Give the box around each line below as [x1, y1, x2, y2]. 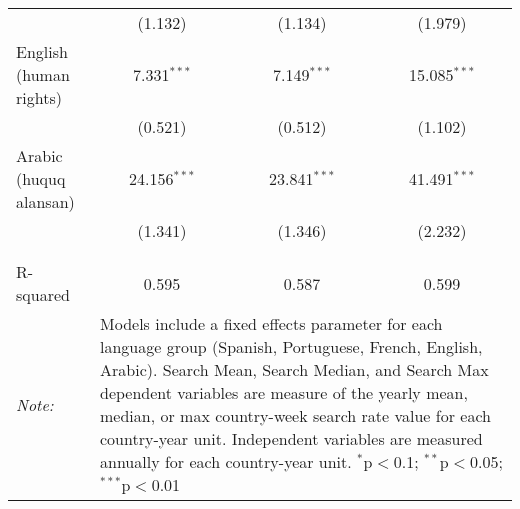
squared [16, 283, 70, 306]
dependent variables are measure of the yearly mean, [100, 381, 468, 404]
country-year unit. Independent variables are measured [100, 427, 483, 450]
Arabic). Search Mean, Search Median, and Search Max [100, 358, 489, 381]
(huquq [16, 167, 66, 190]
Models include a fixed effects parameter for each [100, 312, 443, 335]
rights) [16, 86, 62, 109]
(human [16, 63, 70, 86]
